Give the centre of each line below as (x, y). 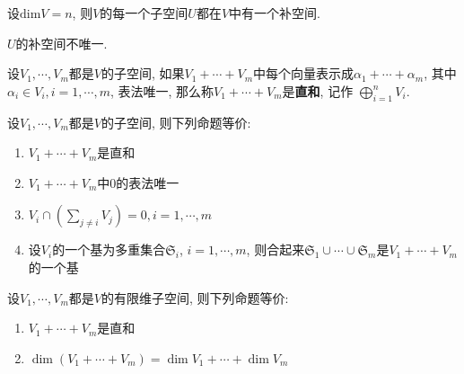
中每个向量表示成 (304, 73)
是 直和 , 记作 (318, 90)
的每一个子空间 (144, 13)
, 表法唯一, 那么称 (162, 90)
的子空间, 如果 (143, 73)
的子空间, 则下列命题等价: (176, 122)
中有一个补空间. (275, 13)
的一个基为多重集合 (109, 249)
